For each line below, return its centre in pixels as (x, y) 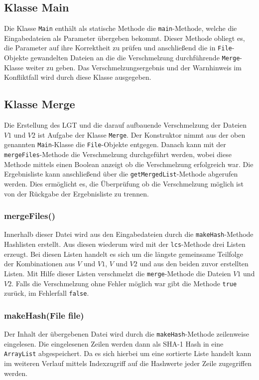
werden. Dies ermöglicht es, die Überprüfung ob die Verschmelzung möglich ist (124, 183)
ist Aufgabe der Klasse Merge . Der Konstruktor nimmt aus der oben (141, 134)
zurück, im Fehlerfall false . (47, 293)
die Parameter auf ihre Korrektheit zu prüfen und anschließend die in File (118, 48)
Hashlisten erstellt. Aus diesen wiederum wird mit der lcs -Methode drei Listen (125, 244)
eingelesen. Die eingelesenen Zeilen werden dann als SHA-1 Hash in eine (114, 343)
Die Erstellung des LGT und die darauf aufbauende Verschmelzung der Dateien (126, 125)
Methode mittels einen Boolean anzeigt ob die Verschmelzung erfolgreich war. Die (129, 164)
